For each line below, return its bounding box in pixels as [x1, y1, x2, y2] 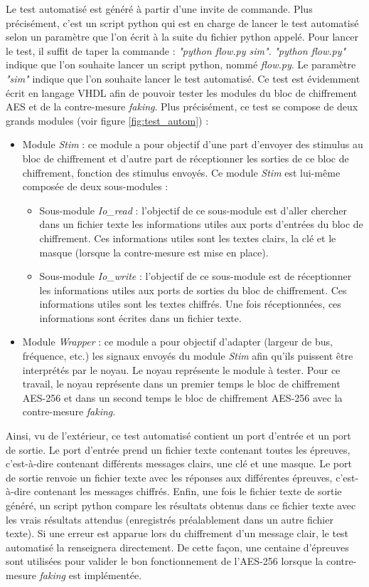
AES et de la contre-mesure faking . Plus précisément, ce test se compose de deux [6, 99, 358, 114]
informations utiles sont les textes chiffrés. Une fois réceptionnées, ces [39, 296, 341, 311]
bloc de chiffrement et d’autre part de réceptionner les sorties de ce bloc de [22, 150, 349, 165]
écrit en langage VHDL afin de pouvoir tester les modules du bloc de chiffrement [6, 85, 358, 100]
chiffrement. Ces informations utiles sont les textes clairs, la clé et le [39, 230, 336, 245]
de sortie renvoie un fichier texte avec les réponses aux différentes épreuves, [6, 469, 333, 484]
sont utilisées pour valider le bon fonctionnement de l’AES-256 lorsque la [6, 554, 323, 568]
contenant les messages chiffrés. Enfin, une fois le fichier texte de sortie [33, 484, 342, 499]
